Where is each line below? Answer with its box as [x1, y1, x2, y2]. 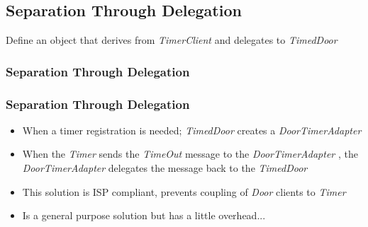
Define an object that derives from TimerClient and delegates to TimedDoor [6, 33, 338, 47]
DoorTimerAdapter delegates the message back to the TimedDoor [22, 161, 308, 175]
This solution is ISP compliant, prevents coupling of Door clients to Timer [22, 184, 346, 199]
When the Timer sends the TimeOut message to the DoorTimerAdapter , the [22, 146, 358, 161]
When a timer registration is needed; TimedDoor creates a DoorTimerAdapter [22, 122, 362, 137]
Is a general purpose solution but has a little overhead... [22, 208, 266, 223]
